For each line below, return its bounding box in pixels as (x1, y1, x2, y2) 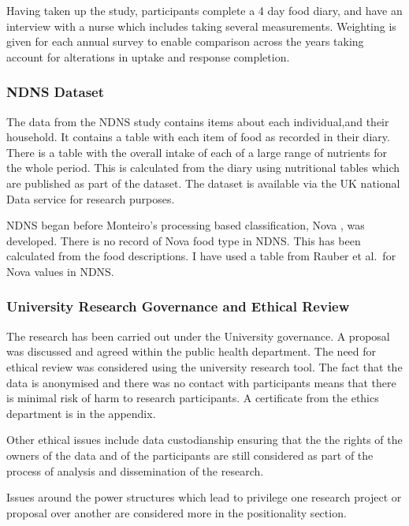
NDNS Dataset (6, 82, 104, 102)
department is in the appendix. (6, 405, 156, 421)
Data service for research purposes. (6, 190, 175, 207)
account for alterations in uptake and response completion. (6, 48, 290, 65)
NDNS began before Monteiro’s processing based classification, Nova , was (6, 217, 365, 233)
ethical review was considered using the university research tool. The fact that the (6, 358, 403, 375)
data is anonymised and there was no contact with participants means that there (6, 374, 396, 390)
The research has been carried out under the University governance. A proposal (6, 327, 390, 344)
